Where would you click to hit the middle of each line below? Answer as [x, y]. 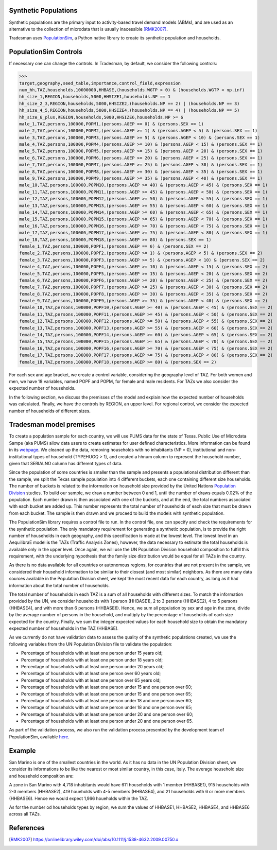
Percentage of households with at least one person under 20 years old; [92, 666]
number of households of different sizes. [50, 411]
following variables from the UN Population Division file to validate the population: [91, 644]
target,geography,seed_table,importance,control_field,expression [100, 83]
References [27, 828]
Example [22, 751]
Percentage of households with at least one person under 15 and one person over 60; [107, 687]
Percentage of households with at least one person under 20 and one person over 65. [107, 721]
